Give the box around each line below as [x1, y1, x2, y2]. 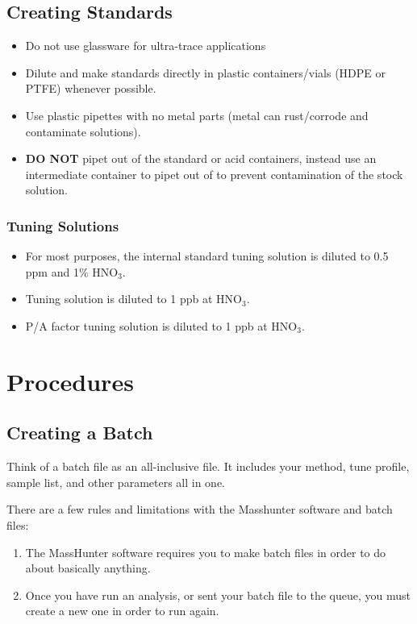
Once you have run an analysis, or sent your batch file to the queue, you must [25, 586, 411, 603]
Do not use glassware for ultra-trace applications [25, 37, 266, 54]
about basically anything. [25, 560, 151, 576]
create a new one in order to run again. [25, 602, 219, 619]
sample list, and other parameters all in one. [6, 473, 226, 490]
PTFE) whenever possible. [25, 80, 156, 97]
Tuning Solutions [6, 215, 119, 235]
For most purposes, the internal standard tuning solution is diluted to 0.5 [25, 248, 389, 264]
